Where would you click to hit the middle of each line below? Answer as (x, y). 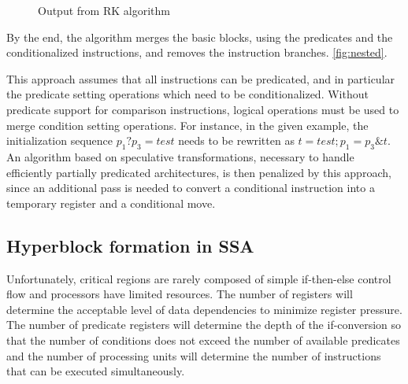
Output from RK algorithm (104, 10)
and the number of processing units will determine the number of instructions (194, 355)
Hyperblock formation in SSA (130, 245)
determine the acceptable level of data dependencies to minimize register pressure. (204, 309)
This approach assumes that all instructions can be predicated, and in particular (201, 78)
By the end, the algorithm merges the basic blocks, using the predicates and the (200, 37)
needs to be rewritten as (236, 140)
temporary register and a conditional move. (111, 203)
